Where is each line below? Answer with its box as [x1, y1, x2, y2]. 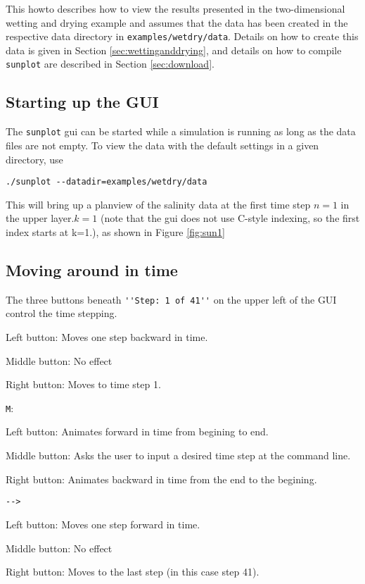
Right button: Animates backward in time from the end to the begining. [6, 471, 317, 486]
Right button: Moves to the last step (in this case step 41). [6, 564, 260, 579]
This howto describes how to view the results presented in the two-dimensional [6, 1, 345, 15]
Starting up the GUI [6, 91, 159, 113]
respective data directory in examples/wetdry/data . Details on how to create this [6, 29, 359, 44]
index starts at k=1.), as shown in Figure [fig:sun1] [6, 224, 225, 239]
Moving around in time [6, 259, 178, 280]
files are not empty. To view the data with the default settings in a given [6, 137, 319, 152]
